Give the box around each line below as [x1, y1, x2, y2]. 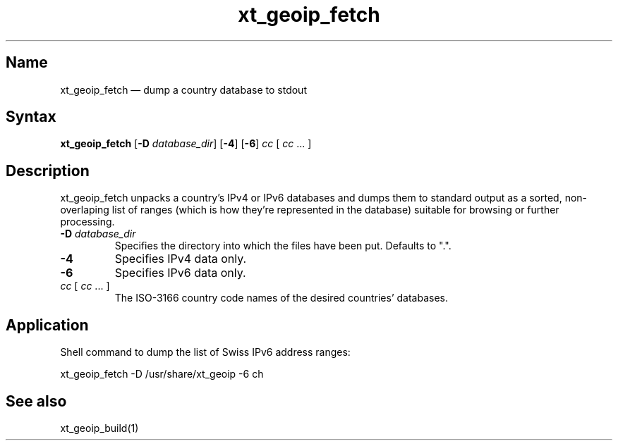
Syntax [6, 108, 56, 126]
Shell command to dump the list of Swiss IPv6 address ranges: [60, 346, 351, 359]
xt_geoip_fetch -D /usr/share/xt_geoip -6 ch [60, 368, 264, 380]
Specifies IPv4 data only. [114, 252, 247, 266]
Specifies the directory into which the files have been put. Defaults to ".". [114, 240, 452, 252]
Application [6, 316, 89, 334]
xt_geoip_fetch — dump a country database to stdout [60, 83, 307, 96]
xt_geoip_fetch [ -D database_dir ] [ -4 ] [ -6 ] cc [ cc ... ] [60, 137, 312, 150]
